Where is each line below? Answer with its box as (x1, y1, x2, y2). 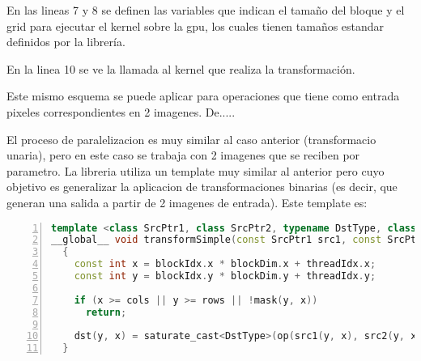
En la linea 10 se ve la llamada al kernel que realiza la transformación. (6, 60, 355, 77)
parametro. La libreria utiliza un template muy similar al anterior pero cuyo (6, 162, 385, 179)
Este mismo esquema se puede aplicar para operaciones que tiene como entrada (6, 87, 400, 104)
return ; (85, 306, 127, 318)
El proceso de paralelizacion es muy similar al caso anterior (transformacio (6, 130, 376, 147)
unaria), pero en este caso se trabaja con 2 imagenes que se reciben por (6, 147, 360, 164)
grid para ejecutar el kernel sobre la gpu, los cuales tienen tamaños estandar (6, 17, 385, 34)
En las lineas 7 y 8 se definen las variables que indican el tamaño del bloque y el (6, 2, 405, 18)
